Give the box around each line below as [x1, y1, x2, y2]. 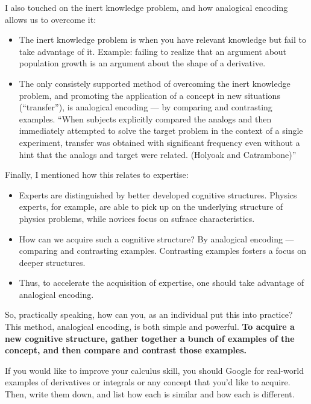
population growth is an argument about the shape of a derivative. [19, 57, 266, 69]
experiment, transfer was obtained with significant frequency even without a [19, 136, 300, 148]
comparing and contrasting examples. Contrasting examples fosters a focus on [19, 244, 307, 257]
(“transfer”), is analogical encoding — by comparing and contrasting [19, 101, 272, 113]
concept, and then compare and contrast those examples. [5, 344, 247, 356]
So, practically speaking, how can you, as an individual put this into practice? [5, 308, 293, 321]
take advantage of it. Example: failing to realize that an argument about [19, 45, 287, 57]
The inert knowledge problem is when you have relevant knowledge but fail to [19, 33, 306, 46]
